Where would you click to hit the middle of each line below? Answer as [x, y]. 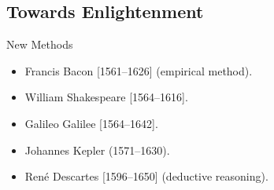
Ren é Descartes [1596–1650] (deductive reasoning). [146, 176]
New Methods [40, 44]
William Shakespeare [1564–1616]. [106, 97]
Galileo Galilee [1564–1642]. [91, 123]
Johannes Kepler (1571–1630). [97, 150]
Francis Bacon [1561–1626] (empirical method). [139, 70]
